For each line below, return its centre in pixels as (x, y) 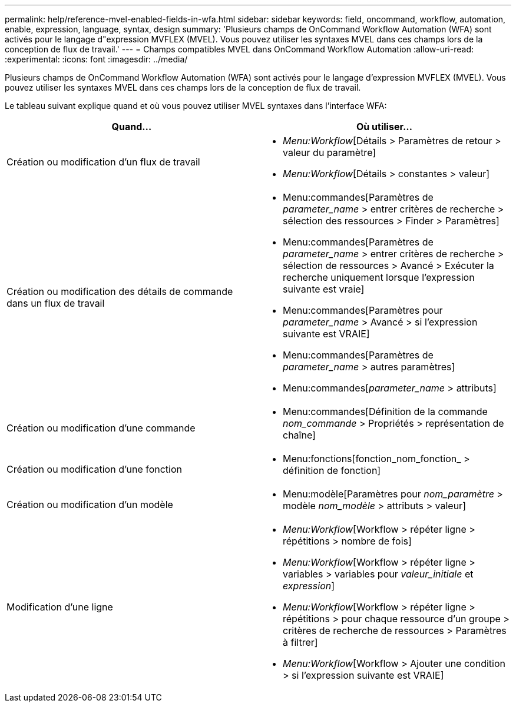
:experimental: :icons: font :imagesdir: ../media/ (96, 59)
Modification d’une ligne (60, 607)
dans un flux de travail (56, 303)
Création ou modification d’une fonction (95, 469)
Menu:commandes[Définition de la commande (385, 411)
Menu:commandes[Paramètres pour (363, 310)
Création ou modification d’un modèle (90, 504)
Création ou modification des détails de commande (120, 291)
